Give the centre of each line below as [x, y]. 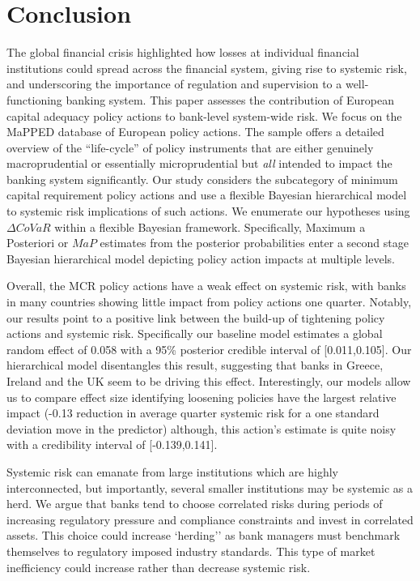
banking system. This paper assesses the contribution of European [230, 99]
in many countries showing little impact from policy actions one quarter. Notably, [209, 302]
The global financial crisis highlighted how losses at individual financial [183, 52]
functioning [34, 99]
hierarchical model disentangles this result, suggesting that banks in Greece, [195, 365]
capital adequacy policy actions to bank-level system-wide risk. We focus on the [204, 115]
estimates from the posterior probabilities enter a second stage [254, 243]
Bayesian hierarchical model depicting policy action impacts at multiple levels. [201, 258]
